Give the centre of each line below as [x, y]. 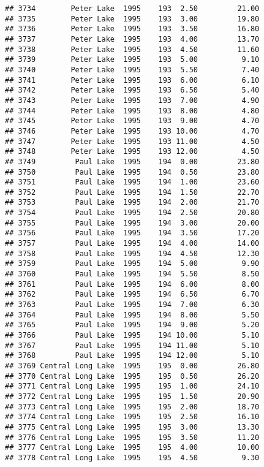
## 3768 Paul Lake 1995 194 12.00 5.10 [132, 356]
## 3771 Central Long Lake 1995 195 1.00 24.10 [132, 386]
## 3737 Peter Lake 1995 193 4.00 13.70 [132, 39]
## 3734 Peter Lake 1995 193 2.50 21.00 [132, 9]
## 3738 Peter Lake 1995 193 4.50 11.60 [132, 49]
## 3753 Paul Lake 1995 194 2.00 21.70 [132, 203]
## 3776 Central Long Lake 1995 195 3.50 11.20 [132, 437]
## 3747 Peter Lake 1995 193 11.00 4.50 [132, 141]
